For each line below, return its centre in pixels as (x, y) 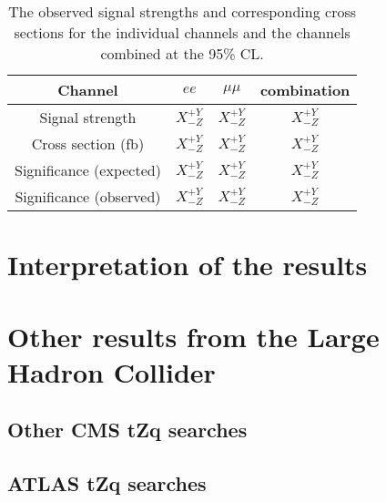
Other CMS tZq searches (127, 430)
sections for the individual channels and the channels (182, 32)
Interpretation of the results (188, 265)
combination (305, 90)
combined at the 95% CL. (182, 53)
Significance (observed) (88, 196)
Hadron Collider (112, 371)
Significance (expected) (88, 170)
